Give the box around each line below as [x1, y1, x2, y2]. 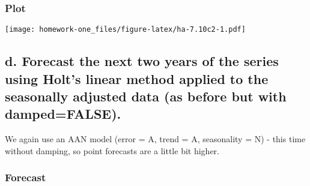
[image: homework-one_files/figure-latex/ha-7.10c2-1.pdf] [5, 25, 246, 34]
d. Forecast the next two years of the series [5, 52, 279, 70]
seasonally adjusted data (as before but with [5, 87, 287, 106]
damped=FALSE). [5, 104, 121, 123]
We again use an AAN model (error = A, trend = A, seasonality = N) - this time [5, 133, 306, 145]
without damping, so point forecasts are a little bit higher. [5, 144, 219, 157]
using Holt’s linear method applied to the [5, 69, 269, 88]
